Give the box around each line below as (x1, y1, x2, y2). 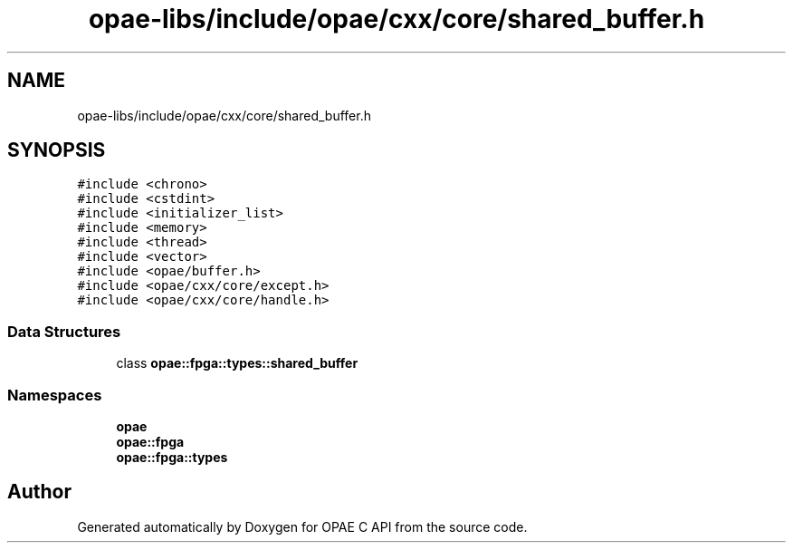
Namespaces (7, 385, 102, 404)
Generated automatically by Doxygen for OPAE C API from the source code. (77, 518, 528, 535)
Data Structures (7, 322, 121, 341)
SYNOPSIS (7, 139, 106, 162)
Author (7, 480, 72, 504)
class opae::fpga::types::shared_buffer (116, 355, 358, 371)
